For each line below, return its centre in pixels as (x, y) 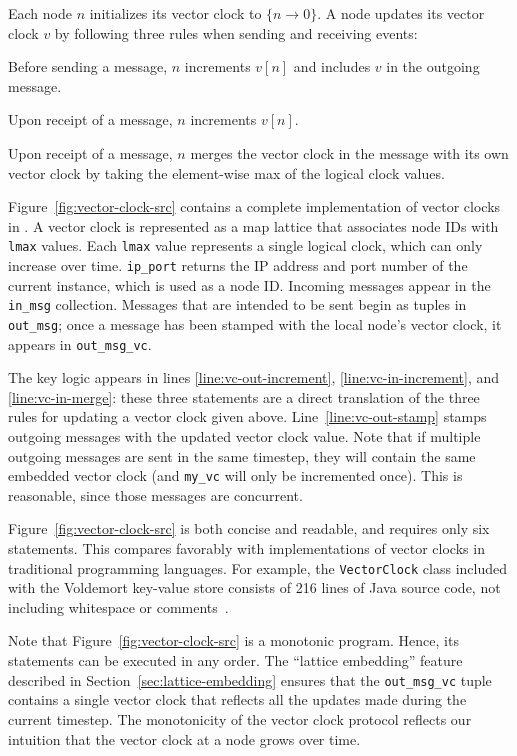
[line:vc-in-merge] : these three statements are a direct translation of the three (244, 396)
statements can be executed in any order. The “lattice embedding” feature (235, 660)
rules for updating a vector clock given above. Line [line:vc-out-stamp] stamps (247, 416)
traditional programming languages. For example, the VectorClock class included (257, 567)
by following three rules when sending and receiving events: (236, 32)
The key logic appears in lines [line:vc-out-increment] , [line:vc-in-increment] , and (254, 377)
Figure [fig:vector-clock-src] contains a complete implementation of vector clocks (254, 206)
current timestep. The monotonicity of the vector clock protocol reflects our (240, 718)
